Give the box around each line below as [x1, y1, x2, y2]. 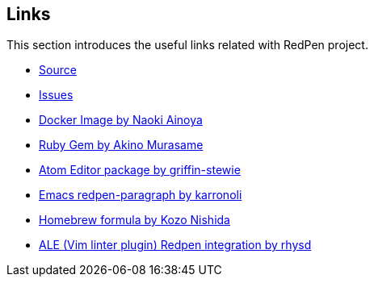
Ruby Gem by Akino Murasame [39, 138, 204, 152]
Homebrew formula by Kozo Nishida [39, 213, 230, 227]
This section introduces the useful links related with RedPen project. [6, 38, 368, 52]
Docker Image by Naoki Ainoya [39, 113, 203, 127]
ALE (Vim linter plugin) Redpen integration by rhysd [39, 238, 312, 252]
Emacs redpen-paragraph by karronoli [39, 188, 242, 202]
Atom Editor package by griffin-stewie [39, 163, 241, 177]
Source [39, 63, 77, 77]
